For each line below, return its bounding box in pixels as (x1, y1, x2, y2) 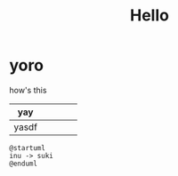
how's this (9, 84, 47, 95)
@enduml (9, 159, 38, 168)
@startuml (9, 143, 46, 152)
